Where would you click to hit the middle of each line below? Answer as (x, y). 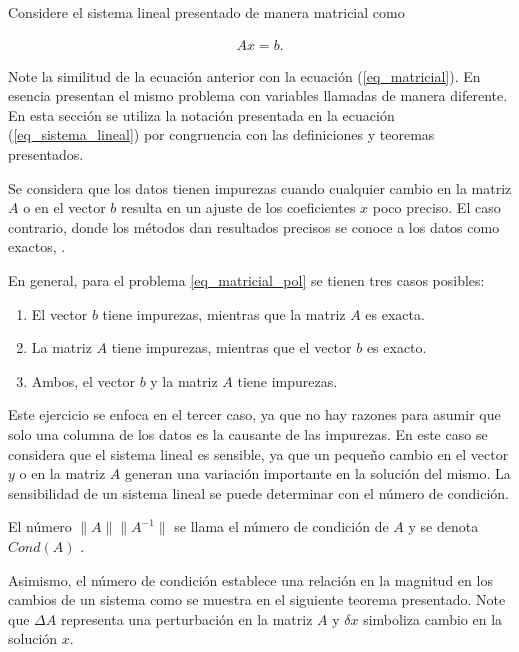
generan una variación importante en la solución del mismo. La (317, 473)
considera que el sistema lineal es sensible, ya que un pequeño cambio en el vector (258, 453)
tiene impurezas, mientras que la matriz (224, 313)
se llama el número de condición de (281, 526)
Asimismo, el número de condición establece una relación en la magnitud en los (250, 579)
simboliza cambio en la (433, 618)
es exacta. (395, 313)
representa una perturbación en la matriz (186, 618)
